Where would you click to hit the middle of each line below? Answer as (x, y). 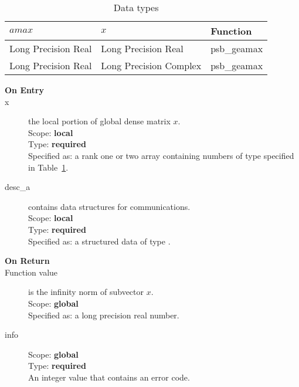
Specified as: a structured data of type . (99, 241)
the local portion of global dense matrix (99, 121)
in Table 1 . (48, 167)
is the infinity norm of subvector (86, 292)
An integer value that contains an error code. (109, 377)
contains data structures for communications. (109, 206)
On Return (27, 261)
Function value (31, 272)
